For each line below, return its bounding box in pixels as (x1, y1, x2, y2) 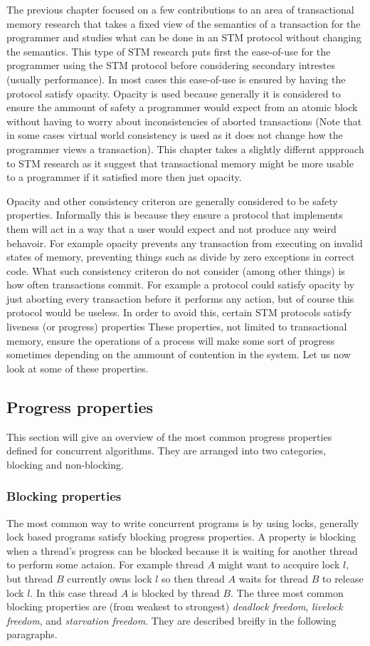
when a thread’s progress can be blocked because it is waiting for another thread (6, 543, 358, 558)
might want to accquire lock (218, 557, 340, 572)
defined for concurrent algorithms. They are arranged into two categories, (6, 443, 327, 458)
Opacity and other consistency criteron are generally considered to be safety (6, 193, 338, 208)
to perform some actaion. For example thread (6, 557, 204, 572)
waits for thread (238, 571, 309, 586)
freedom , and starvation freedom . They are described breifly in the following (6, 613, 337, 627)
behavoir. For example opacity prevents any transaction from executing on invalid (6, 235, 363, 250)
